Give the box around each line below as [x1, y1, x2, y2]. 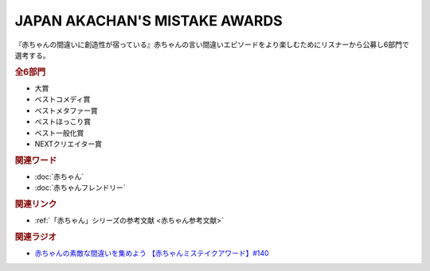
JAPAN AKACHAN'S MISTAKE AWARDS [14, 12, 283, 29]
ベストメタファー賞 [34, 106, 99, 115]
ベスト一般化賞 [34, 128, 84, 137]
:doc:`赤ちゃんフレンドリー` [34, 183, 127, 192]
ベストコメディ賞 [34, 95, 91, 104]
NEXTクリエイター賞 [34, 139, 103, 149]
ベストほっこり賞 [34, 117, 92, 126]
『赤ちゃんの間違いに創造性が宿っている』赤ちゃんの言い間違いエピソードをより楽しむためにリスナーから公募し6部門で [14, 40, 409, 49]
